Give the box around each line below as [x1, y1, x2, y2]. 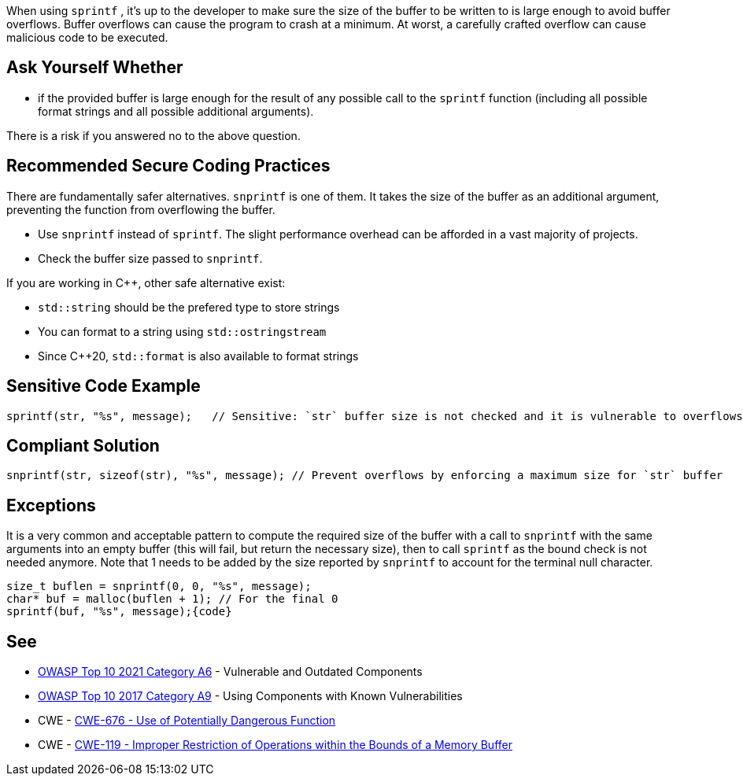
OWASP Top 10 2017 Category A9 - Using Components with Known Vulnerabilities [38, 689, 463, 703]
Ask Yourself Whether [6, 57, 183, 78]
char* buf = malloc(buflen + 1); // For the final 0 [6, 592, 338, 606]
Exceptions [6, 495, 96, 515]
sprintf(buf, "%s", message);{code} [6, 605, 232, 618]
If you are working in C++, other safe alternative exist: [6, 275, 286, 290]
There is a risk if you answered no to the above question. [6, 128, 301, 142]
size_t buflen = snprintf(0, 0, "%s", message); [6, 580, 312, 593]
